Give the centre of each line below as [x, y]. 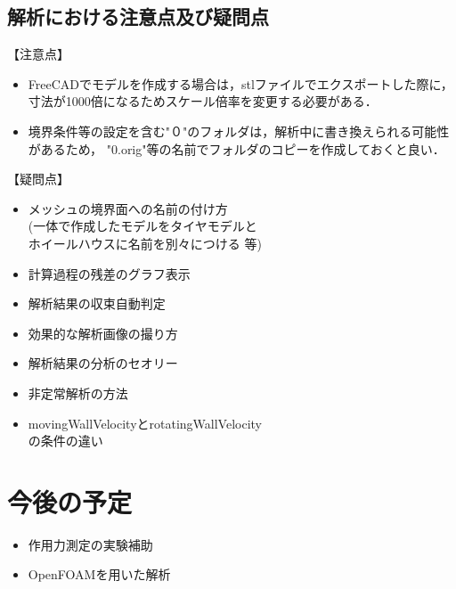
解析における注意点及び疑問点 [138, 16]
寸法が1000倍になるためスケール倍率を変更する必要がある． [203, 101]
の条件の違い [65, 441]
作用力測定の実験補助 [90, 544]
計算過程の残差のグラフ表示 [109, 273]
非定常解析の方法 [78, 393]
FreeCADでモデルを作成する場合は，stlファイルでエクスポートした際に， [240, 83]
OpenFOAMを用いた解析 [99, 574]
